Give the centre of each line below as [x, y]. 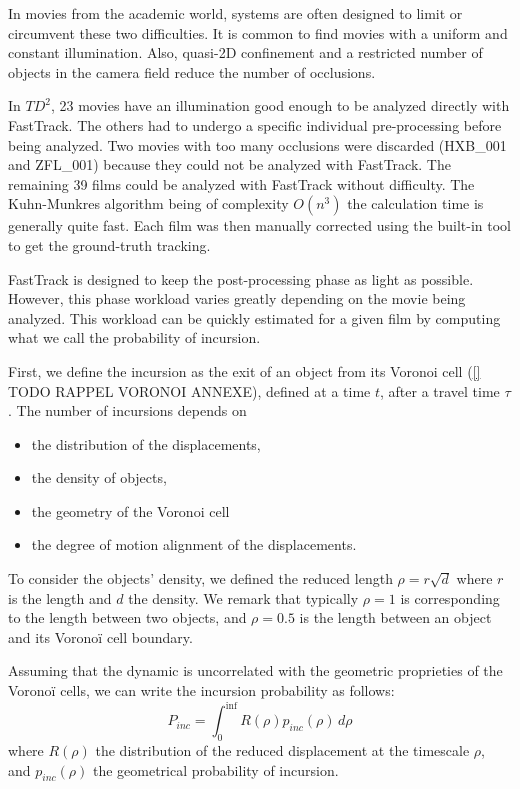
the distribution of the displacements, [146, 443]
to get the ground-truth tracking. [109, 244]
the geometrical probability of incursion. [215, 769]
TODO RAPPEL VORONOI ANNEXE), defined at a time [189, 390]
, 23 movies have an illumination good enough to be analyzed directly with [280, 105]
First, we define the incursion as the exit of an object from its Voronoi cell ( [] [244, 370]
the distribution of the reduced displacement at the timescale [282, 749]
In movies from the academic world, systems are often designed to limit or [235, 13]
